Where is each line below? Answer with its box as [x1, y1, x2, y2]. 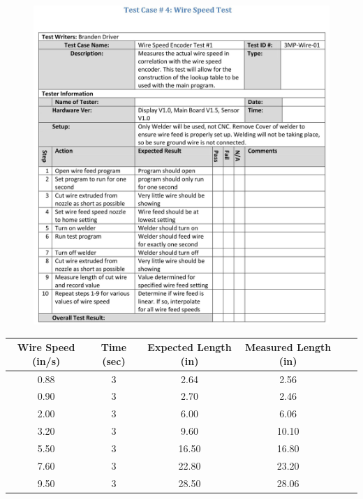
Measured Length [244, 340, 332, 355]
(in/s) [31, 353, 61, 368]
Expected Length [147, 340, 232, 355]
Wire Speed [17, 340, 75, 355]
